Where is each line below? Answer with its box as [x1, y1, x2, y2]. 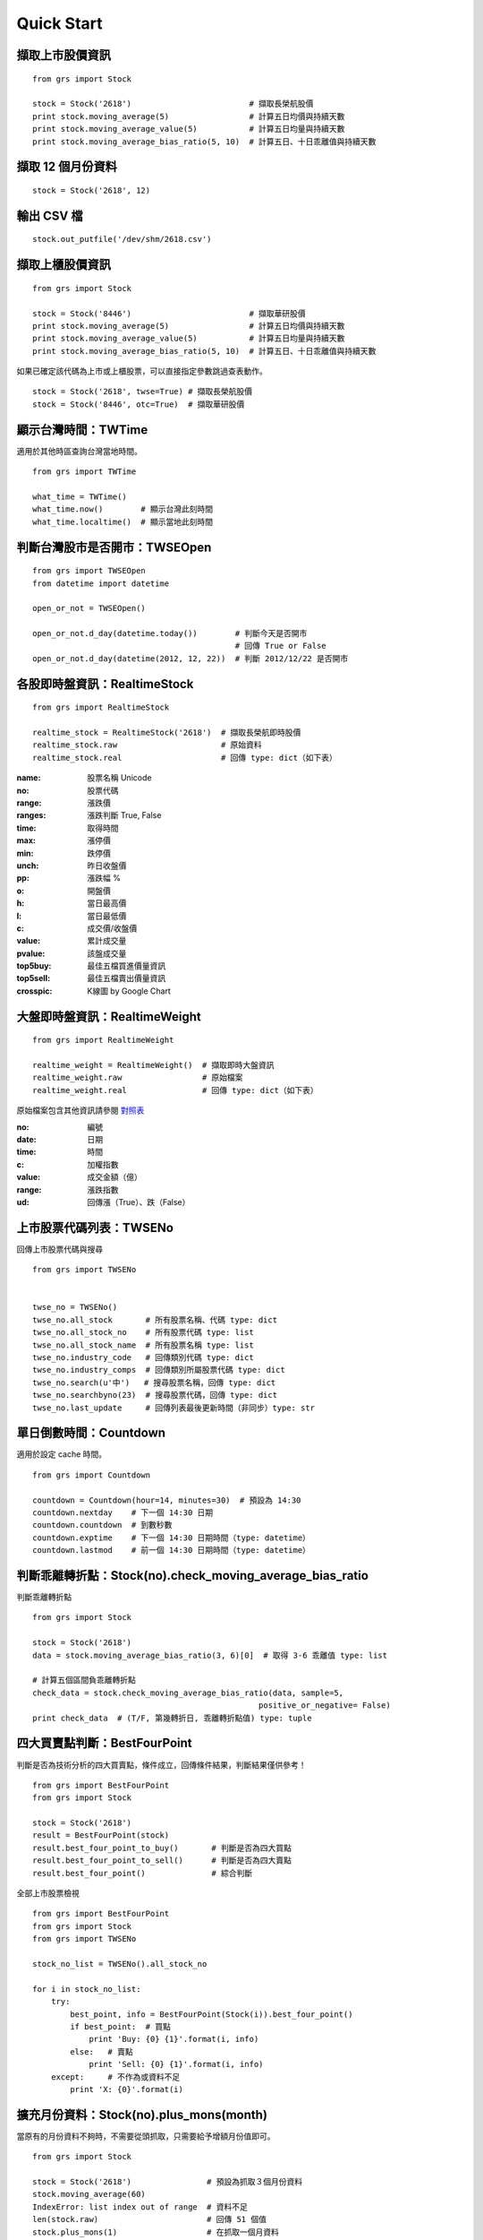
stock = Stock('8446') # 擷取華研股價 [32, 308, 306, 318]
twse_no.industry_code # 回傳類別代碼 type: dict [32, 1352, 254, 1362]
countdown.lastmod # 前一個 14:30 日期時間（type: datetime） [32, 1546, 310, 1555]
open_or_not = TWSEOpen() [32, 603, 147, 614]
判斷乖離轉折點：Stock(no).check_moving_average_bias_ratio [16, 1568, 369, 1583]
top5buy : [16, 961, 52, 971]
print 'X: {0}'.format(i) [70, 2084, 183, 2094]
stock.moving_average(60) [32, 2189, 147, 2200]
